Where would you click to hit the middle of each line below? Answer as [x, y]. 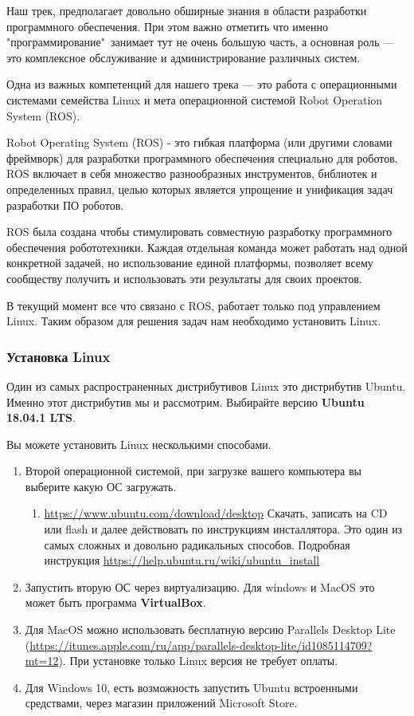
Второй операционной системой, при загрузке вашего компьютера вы [193, 471]
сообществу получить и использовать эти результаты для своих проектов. [184, 278]
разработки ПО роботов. [65, 205]
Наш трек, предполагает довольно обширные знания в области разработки [187, 10]
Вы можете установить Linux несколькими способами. [139, 444]
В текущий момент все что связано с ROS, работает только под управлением [193, 305]
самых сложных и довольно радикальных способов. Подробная [197, 544]
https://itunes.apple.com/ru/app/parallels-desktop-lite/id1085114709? [201, 645]
